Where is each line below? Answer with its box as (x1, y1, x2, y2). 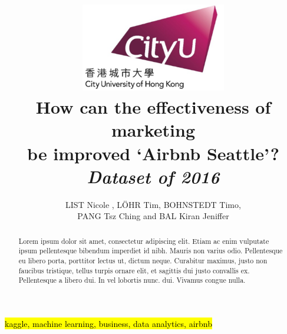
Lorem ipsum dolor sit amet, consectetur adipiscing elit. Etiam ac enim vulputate (18, 236, 269, 246)
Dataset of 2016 (87, 164, 220, 189)
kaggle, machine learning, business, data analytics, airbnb (5, 318, 212, 330)
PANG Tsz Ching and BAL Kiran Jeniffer (77, 210, 229, 222)
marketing (111, 118, 196, 142)
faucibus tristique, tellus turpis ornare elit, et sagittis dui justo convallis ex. (18, 265, 250, 275)
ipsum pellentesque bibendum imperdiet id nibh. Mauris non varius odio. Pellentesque (18, 246, 283, 256)
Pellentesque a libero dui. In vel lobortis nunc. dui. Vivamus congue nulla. (18, 275, 246, 285)
